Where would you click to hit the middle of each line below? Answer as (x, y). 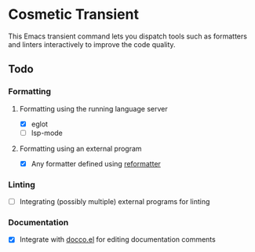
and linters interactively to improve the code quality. (92, 44)
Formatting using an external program (81, 148)
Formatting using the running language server (93, 108)
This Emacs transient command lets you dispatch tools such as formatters (127, 36)
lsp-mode (47, 133)
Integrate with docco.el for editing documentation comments (117, 239)
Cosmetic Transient (74, 15)
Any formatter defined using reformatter (96, 163)
